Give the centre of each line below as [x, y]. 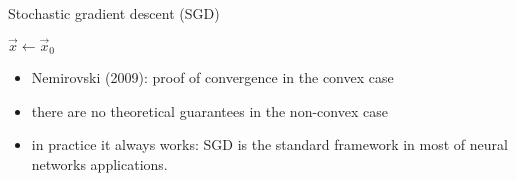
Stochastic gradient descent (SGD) [114, 13]
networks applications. [99, 164]
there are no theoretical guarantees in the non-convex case [209, 110]
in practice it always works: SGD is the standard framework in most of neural [269, 144]
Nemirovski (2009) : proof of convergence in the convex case [212, 77]
